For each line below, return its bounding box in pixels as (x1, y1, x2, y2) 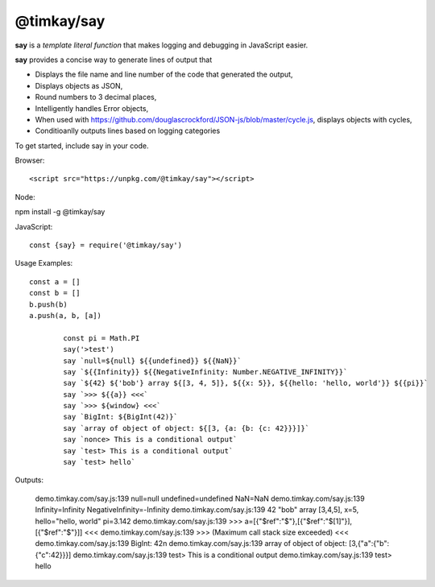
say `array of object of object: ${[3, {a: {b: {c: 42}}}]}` (63, 424, 310, 432)
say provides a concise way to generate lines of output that (14, 55, 213, 64)
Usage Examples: (14, 258, 73, 268)
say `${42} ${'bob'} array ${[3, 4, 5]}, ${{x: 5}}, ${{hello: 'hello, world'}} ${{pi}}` (63, 378, 429, 388)
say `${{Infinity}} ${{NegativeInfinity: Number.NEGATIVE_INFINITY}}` (63, 367, 348, 376)
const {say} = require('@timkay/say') (29, 241, 183, 250)
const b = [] (29, 288, 81, 298)
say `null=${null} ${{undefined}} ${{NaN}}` (63, 356, 242, 366)
